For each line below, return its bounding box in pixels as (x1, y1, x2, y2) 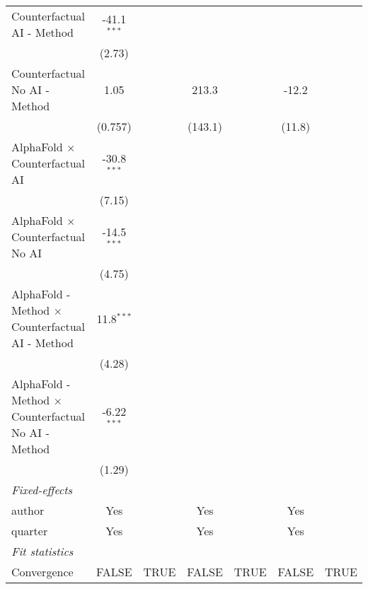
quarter (11, 523, 48, 539)
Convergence (11, 564, 74, 580)
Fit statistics (11, 543, 74, 559)
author (11, 502, 45, 518)
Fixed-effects (11, 482, 73, 498)
